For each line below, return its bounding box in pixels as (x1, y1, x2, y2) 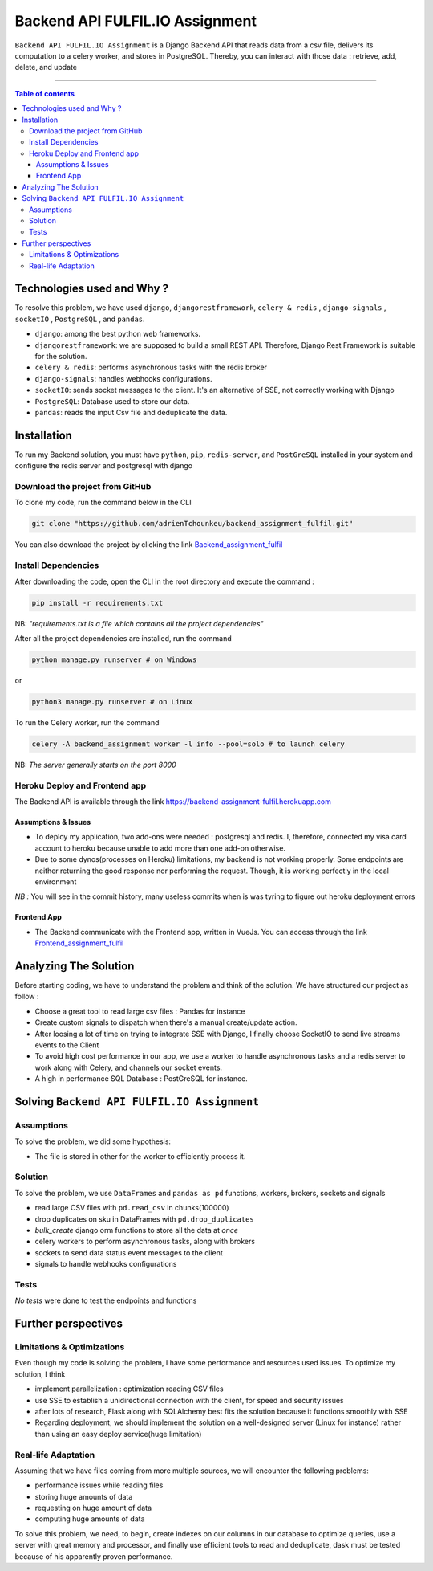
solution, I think (14, 1369, 66, 1379)
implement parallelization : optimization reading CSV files (34, 1384, 224, 1393)
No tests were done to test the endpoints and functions (14, 1296, 197, 1305)
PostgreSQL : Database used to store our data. (34, 396, 190, 406)
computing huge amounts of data (34, 1514, 145, 1524)
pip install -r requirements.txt (31, 598, 164, 607)
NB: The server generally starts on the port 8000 (14, 760, 176, 769)
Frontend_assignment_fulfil (34, 938, 124, 948)
